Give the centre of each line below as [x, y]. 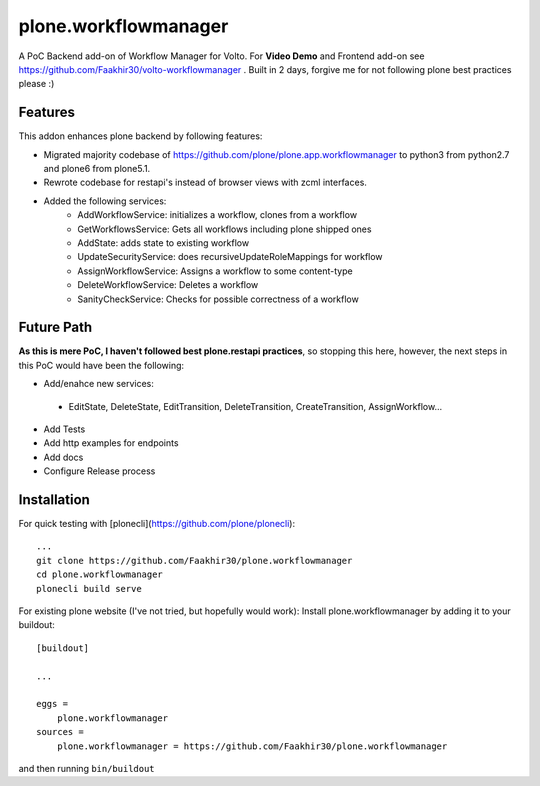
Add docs [63, 457]
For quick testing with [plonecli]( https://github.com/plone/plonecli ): [156, 524]
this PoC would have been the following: [101, 365]
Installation [54, 499]
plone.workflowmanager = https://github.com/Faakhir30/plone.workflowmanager [252, 746]
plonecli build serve [89, 588]
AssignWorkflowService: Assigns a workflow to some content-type [215, 271]
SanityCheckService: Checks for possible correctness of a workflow [218, 299]
